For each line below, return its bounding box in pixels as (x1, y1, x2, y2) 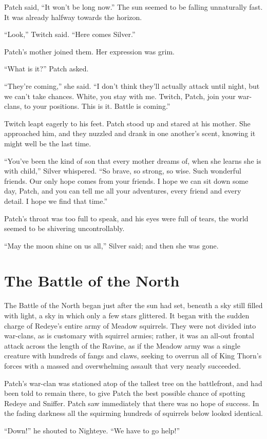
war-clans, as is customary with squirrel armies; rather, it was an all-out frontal (4, 330, 254, 341)
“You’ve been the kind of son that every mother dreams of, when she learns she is (4, 155, 261, 166)
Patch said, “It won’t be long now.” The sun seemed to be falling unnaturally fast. (4, 2, 263, 12)
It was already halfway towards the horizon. (4, 11, 142, 22)
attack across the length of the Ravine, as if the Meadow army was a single (4, 340, 240, 351)
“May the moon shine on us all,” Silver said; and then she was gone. (4, 240, 219, 251)
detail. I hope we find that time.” (4, 195, 108, 206)
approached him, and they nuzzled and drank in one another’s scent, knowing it (4, 128, 256, 139)
